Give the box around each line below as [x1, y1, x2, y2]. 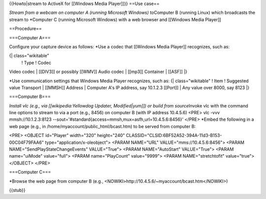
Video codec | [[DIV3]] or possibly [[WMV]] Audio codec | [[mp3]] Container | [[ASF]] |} [9, 69, 187, 75]
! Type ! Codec [21, 60, 51, 66]
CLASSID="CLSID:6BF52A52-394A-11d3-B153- [126, 133, 222, 138]
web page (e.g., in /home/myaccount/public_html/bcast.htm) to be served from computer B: [9, 123, 196, 129]
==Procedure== [9, 26, 42, 32]
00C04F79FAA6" [9, 139, 44, 145]
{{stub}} [9, 187, 26, 193]
